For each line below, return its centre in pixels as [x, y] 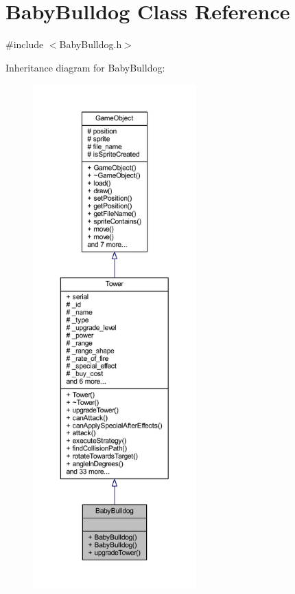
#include [25, 44]
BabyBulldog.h [91, 44]
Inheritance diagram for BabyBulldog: [85, 67]
